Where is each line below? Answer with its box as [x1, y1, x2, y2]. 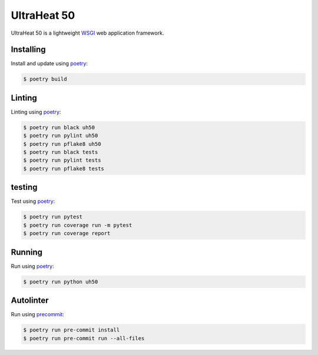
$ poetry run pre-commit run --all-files [23, 335, 145, 341]
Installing [11, 45, 47, 55]
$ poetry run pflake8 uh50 [23, 140, 101, 147]
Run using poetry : [11, 262, 54, 270]
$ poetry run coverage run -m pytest [23, 222, 132, 229]
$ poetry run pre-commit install [23, 327, 120, 333]
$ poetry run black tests [23, 149, 98, 156]
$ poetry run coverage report [23, 230, 111, 237]
